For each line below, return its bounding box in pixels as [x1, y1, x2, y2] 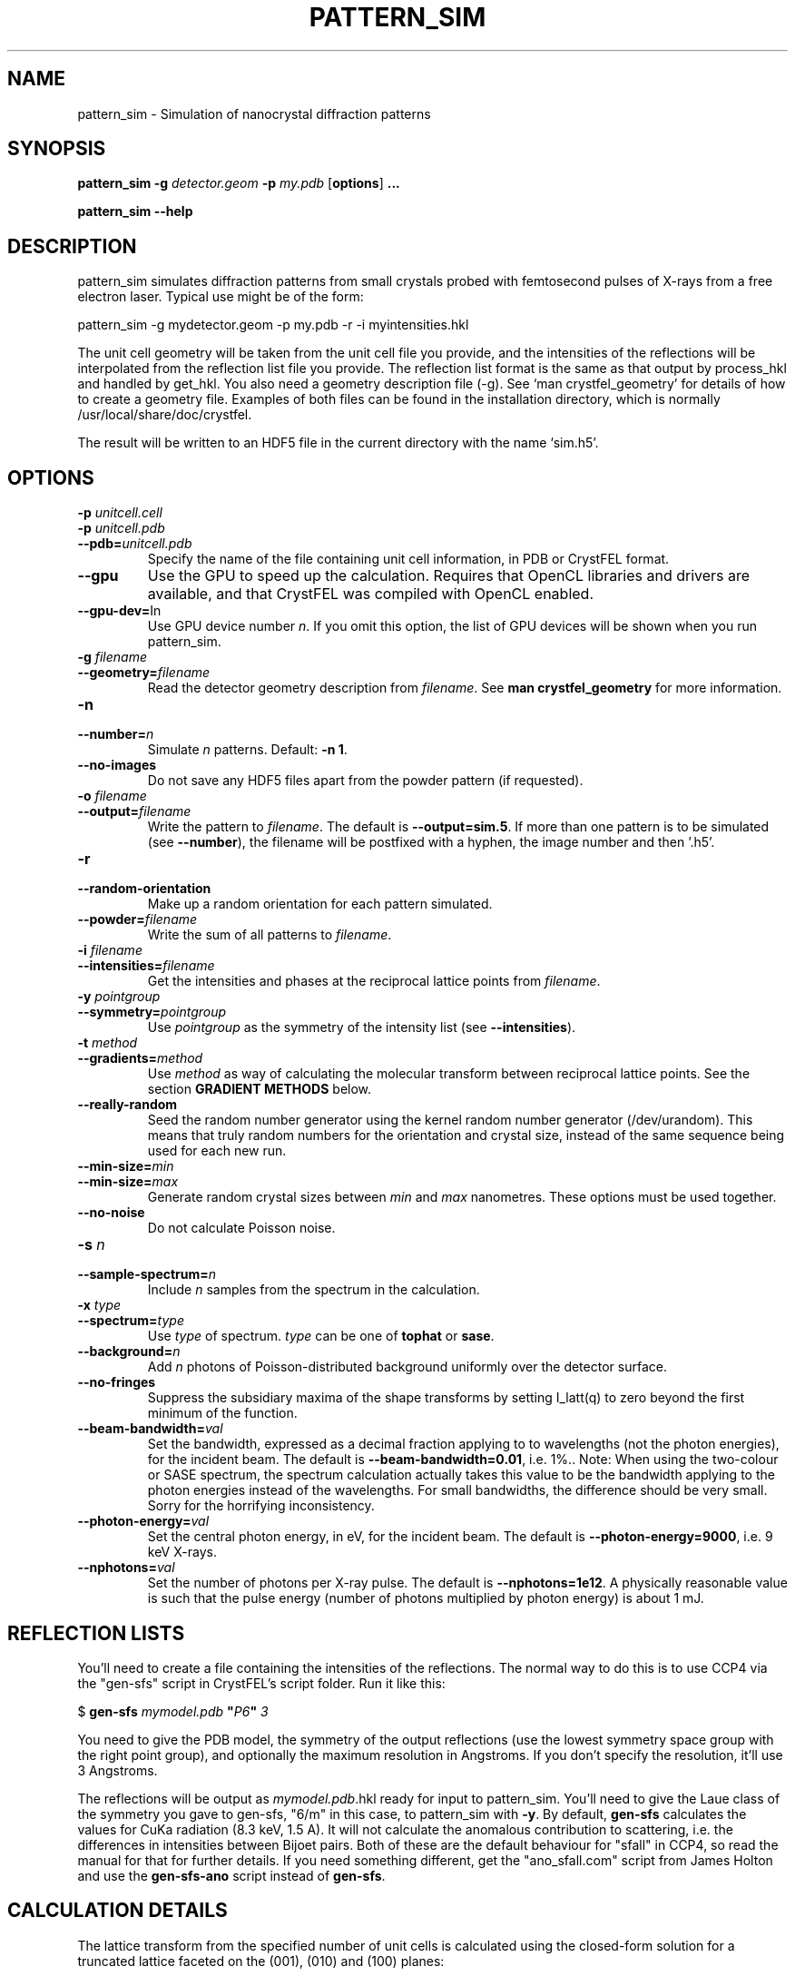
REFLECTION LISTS [7, 1621, 185, 1645]
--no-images [77, 757, 157, 773]
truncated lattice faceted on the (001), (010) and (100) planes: [77, 1952, 445, 1969]
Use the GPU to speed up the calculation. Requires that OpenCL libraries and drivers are [147, 566, 751, 585]
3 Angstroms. [77, 1762, 158, 1778]
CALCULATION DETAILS [7, 1899, 228, 1922]
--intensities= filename [77, 958, 215, 974]
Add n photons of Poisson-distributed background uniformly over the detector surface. [147, 1359, 667, 1375]
